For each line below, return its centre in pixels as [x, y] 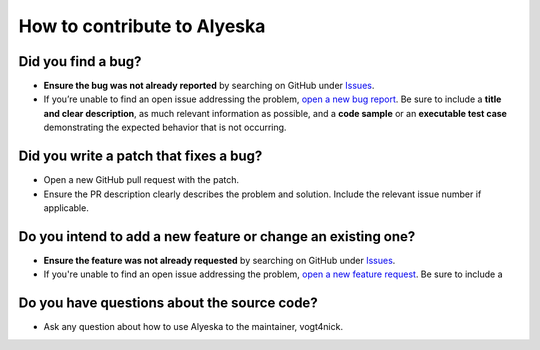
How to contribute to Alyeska [142, 26]
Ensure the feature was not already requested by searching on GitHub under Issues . [219, 260]
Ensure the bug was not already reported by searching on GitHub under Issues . [209, 86]
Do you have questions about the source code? [168, 303]
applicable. [66, 207]
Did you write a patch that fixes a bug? [140, 156]
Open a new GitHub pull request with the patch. [141, 180]
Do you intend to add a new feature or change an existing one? [217, 236]
